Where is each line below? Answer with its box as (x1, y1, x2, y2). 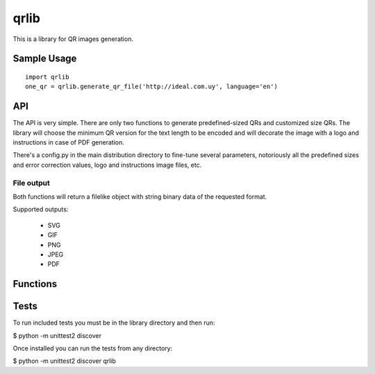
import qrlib (25, 73, 69, 81)
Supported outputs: (12, 205, 69, 213)
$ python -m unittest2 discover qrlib (12, 357, 116, 365)
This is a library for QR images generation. (12, 35, 133, 43)
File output (12, 178, 50, 188)
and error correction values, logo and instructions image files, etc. (12, 161, 202, 169)
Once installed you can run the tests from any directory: (12, 344, 173, 352)
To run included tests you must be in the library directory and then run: (12, 318, 215, 327)
